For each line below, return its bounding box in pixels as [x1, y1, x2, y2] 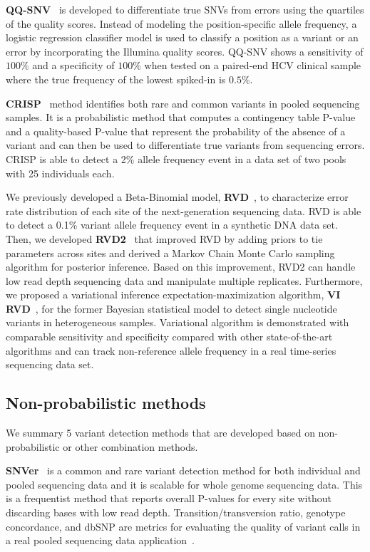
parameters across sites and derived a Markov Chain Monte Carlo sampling [6, 245, 335, 260]
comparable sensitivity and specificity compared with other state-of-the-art [6, 329, 333, 344]
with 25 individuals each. [6, 165, 115, 180]
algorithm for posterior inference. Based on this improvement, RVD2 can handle [6, 259, 356, 274]
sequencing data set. [6, 357, 94, 372]
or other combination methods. [63, 439, 198, 454]
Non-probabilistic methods [6, 392, 206, 414]
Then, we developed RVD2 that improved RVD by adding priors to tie [6, 231, 323, 246]
